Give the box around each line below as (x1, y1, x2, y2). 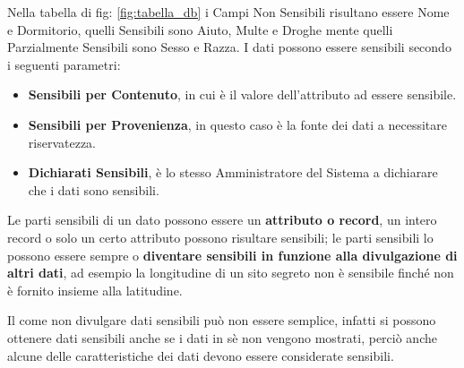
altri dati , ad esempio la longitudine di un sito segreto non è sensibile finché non (7, 263, 454, 282)
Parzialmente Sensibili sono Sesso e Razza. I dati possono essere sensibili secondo (7, 38, 451, 56)
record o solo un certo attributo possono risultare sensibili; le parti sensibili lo (7, 227, 434, 246)
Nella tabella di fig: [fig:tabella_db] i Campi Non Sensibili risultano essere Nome (7, 3, 450, 21)
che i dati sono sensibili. (28, 180, 159, 199)
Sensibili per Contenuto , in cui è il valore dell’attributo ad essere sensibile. (28, 85, 457, 104)
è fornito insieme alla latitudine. (7, 280, 183, 299)
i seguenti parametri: (7, 55, 121, 73)
